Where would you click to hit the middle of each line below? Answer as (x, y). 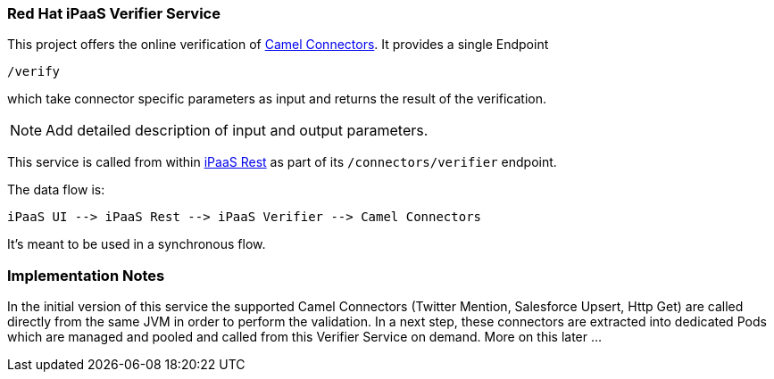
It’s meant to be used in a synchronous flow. (137, 244)
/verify (34, 72)
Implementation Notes (86, 275)
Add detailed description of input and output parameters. (237, 131)
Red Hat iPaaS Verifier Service (114, 13)
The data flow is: (56, 190)
